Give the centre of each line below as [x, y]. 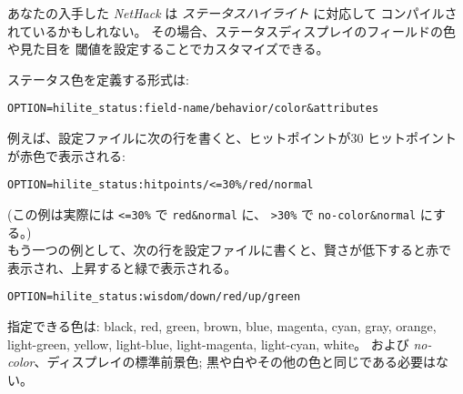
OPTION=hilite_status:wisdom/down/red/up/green [154, 297]
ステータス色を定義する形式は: [98, 79]
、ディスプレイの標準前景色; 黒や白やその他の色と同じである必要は [235, 362]
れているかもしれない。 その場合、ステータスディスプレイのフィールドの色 [231, 30]
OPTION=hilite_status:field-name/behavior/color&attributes [193, 109]
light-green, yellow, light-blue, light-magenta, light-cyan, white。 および [208, 343]
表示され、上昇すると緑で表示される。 [122, 267]
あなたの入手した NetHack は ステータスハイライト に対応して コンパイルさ [232, 13]
